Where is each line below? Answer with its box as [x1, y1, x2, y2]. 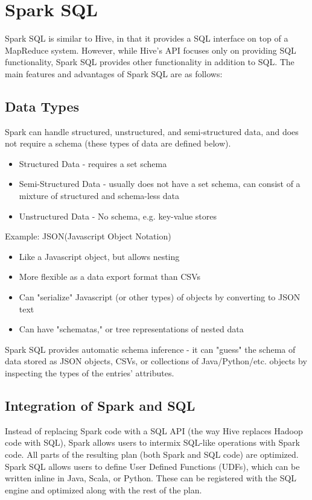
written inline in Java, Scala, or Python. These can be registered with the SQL [5, 472, 297, 484]
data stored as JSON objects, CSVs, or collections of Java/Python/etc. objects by [5, 355, 307, 367]
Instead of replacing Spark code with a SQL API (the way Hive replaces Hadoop [5, 424, 303, 437]
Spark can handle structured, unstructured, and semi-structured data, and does [5, 125, 299, 138]
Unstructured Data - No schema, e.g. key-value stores [19, 209, 217, 222]
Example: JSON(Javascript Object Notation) [5, 230, 171, 242]
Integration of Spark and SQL [5, 396, 196, 414]
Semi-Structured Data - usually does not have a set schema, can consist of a [19, 177, 301, 190]
